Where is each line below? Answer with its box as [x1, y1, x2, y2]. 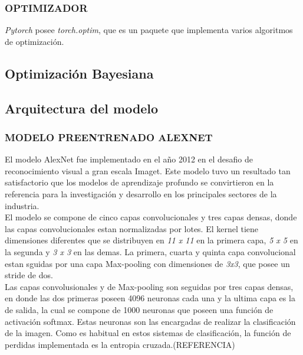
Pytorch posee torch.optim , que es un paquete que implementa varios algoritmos [5, 24, 293, 36]
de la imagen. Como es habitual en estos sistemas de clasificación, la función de [5, 327, 291, 339]
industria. [5, 199, 39, 211]
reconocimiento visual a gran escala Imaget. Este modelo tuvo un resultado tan [5, 164, 291, 177]
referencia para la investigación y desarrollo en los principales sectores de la [5, 187, 277, 200]
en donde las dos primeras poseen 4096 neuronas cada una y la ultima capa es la [5, 292, 295, 304]
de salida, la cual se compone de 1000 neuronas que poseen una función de [5, 303, 274, 315]
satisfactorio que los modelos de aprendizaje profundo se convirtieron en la [5, 176, 274, 188]
